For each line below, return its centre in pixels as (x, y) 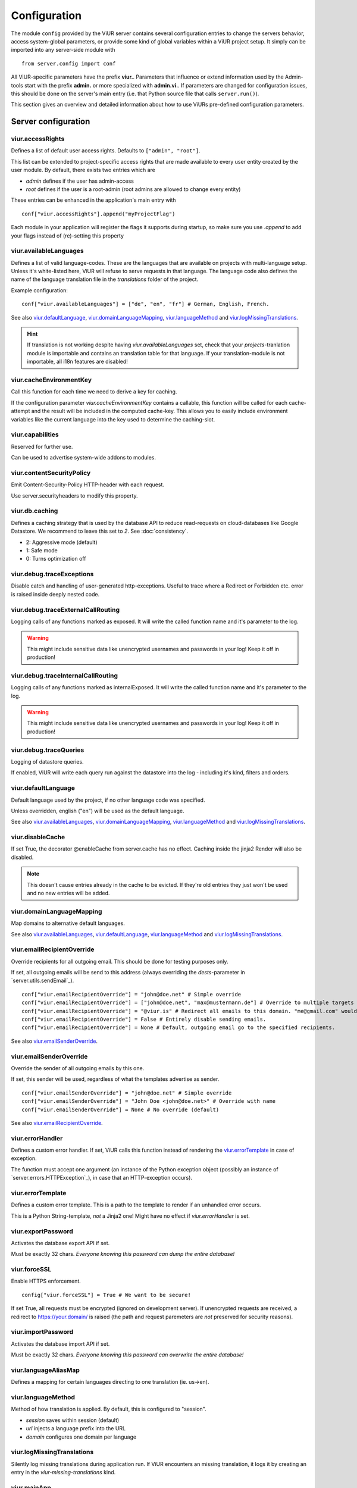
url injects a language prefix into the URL (76, 1428)
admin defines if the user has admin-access (80, 181)
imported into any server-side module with (63, 50)
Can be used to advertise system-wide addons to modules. (84, 458)
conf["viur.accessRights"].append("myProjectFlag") (98, 214)
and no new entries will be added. (68, 893)
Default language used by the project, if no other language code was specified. (108, 800)
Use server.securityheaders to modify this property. (74, 496)
